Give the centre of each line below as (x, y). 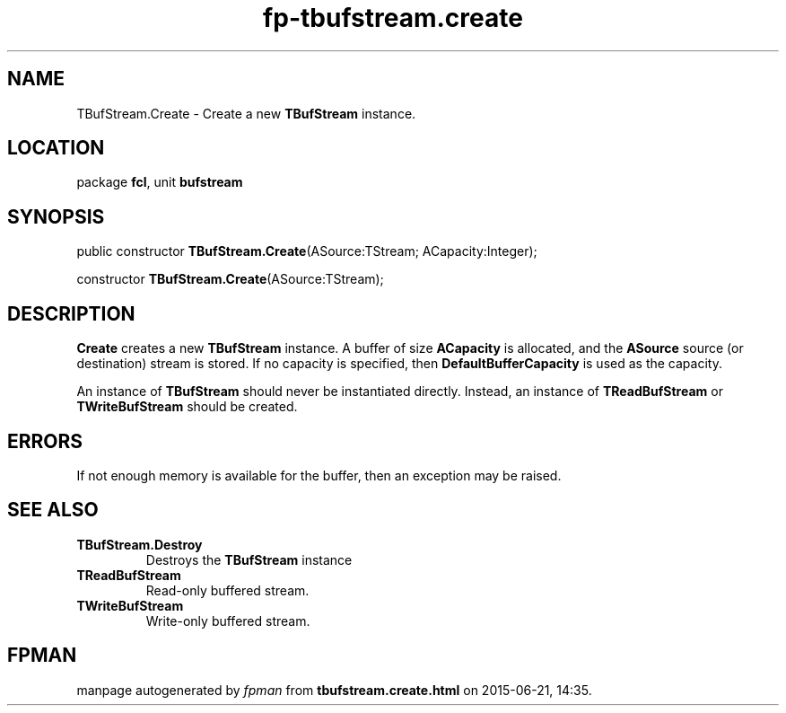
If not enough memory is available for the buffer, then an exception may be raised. (319, 475)
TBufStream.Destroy (140, 544)
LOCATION (56, 148)
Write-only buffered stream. (228, 621)
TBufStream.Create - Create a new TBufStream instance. (246, 113)
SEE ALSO (53, 510)
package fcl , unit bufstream (160, 182)
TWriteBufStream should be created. (187, 407)
